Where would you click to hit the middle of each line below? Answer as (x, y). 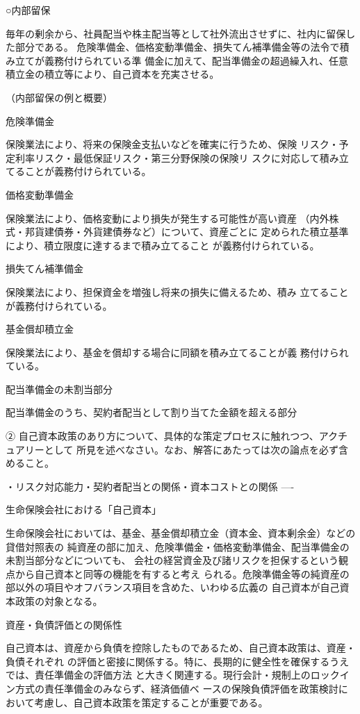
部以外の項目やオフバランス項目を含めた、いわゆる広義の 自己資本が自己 (173, 587)
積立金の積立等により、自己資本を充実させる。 (113, 74)
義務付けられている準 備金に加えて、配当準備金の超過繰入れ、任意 (196, 60)
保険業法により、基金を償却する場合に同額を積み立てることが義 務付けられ (177, 352)
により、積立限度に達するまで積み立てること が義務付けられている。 (163, 245)
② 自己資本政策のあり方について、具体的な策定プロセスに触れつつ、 (162, 436)
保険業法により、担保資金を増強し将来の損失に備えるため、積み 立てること (177, 291)
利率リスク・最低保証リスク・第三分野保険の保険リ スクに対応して (167, 157)
